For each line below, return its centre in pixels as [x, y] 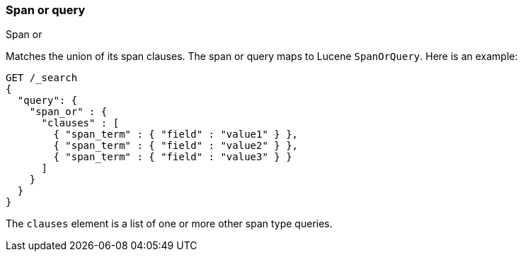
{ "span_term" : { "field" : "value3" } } [173, 157]
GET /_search [42, 78]
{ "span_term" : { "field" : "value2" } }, [176, 146]
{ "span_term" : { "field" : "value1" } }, [176, 135]
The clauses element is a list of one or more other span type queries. [169, 224]
